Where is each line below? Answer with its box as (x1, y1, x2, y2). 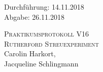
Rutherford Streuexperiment (4, 38, 99, 49)
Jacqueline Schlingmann (4, 58, 79, 68)
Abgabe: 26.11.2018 (4, 11, 65, 22)
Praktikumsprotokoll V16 (4, 28, 89, 39)
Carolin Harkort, (4, 48, 56, 59)
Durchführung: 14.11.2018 (4, 2, 84, 12)
